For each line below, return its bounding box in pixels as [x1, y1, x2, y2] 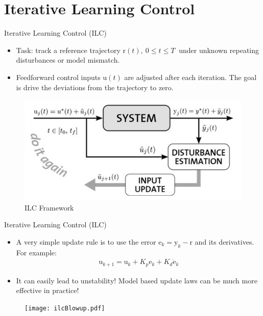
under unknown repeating [179, 44, 259, 55]
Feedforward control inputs [16, 71, 101, 82]
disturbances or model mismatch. [16, 55, 120, 65]
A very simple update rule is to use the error [16, 236, 156, 247]
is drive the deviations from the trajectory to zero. [16, 82, 174, 92]
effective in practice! [16, 285, 79, 296]
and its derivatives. [195, 236, 254, 247]
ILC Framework [25, 202, 74, 213]
